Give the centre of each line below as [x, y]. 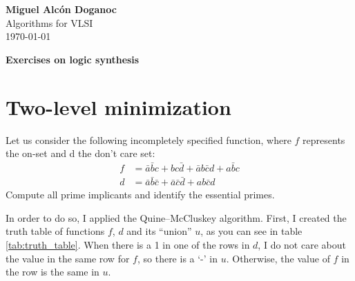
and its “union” [159, 231]
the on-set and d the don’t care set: [80, 153]
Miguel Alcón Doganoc [61, 9]
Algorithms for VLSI [49, 22]
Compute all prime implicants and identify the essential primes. [140, 195]
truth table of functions [55, 231]
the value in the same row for [68, 258]
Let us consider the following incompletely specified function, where [148, 139]
